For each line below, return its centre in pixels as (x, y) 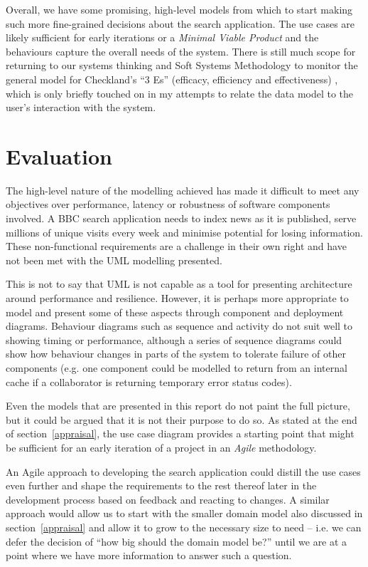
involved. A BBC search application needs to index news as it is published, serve (181, 218)
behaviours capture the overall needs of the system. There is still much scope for (181, 51)
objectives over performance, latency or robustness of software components (168, 204)
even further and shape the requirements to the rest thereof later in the (161, 485)
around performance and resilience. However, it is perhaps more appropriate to (177, 298)
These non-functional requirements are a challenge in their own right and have (176, 246)
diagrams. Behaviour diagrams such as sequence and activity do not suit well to (179, 326)
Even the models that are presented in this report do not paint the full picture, (178, 406)
